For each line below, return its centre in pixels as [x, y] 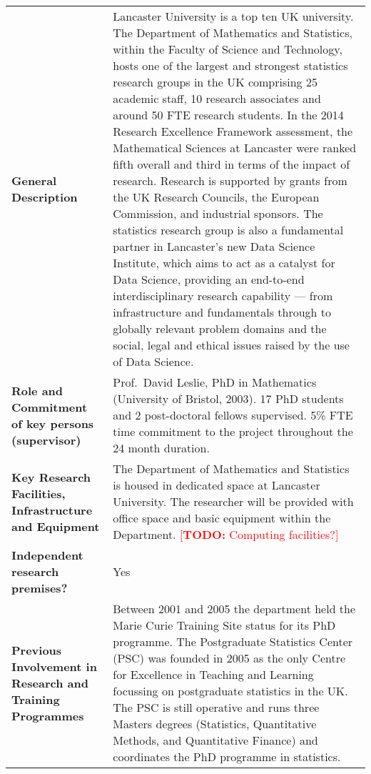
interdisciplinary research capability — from [223, 296]
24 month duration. [161, 448]
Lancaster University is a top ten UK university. [233, 16]
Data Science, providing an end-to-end [209, 279]
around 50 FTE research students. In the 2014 [228, 115]
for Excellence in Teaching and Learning [213, 674]
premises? [40, 588]
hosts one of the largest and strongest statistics [230, 65]
